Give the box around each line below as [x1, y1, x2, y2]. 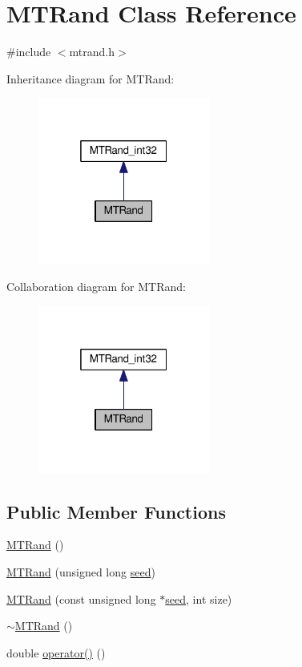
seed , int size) [165, 590, 232, 607]
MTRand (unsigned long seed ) [6, 564, 155, 580]
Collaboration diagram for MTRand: [6, 278, 186, 295]
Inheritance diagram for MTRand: [6, 70, 175, 87]
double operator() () [6, 644, 106, 661]
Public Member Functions [6, 499, 226, 523]
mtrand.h [69, 43, 115, 60]
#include [6, 43, 51, 60]
